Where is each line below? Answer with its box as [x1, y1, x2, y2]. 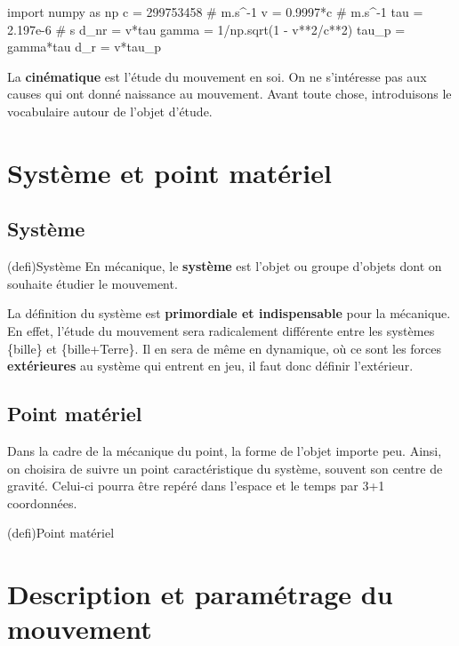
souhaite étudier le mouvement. [7, 274, 178, 292]
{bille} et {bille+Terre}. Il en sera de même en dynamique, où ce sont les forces [7, 339, 442, 357]
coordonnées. [7, 493, 77, 512]
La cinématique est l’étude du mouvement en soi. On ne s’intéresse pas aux [7, 67, 427, 85]
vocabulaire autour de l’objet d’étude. [7, 101, 213, 120]
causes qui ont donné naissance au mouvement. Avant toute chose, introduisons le [7, 84, 452, 103]
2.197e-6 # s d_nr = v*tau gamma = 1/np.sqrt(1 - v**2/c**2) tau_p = [7, 20, 406, 38]
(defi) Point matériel [7, 523, 115, 542]
